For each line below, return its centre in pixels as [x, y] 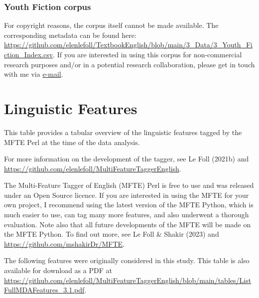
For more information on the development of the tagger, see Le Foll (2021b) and [127, 159]
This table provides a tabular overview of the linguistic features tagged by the [123, 132]
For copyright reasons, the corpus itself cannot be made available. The [111, 25]
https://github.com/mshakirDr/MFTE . [64, 243]
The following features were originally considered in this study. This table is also [127, 260]
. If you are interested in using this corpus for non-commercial [147, 54]
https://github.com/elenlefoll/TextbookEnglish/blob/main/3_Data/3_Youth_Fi [129, 45]
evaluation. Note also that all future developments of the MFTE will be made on [128, 224]
